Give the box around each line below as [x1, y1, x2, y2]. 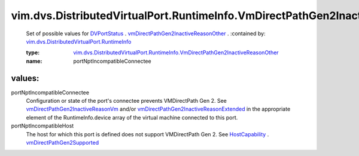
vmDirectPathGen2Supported [26, 139, 99, 146]
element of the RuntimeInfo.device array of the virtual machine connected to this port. [26, 114, 238, 121]
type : [26, 49, 40, 56]
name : [26, 57, 42, 65]
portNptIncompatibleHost [11, 123, 74, 130]
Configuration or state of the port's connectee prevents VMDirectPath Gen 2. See [26, 97, 227, 105]
